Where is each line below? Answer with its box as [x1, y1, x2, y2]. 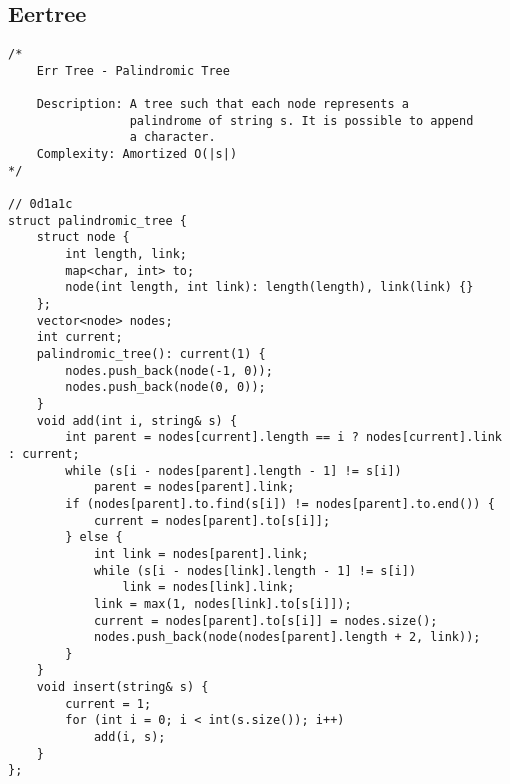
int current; [36, 330, 123, 345]
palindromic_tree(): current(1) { [36, 347, 266, 362]
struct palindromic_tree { [8, 213, 187, 228]
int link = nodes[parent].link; [93, 546, 309, 561]
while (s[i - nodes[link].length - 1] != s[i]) [93, 563, 417, 578]
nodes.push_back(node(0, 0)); [65, 380, 266, 395]
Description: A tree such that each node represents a [36, 97, 409, 112]
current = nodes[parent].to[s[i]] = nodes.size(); [93, 613, 438, 628]
